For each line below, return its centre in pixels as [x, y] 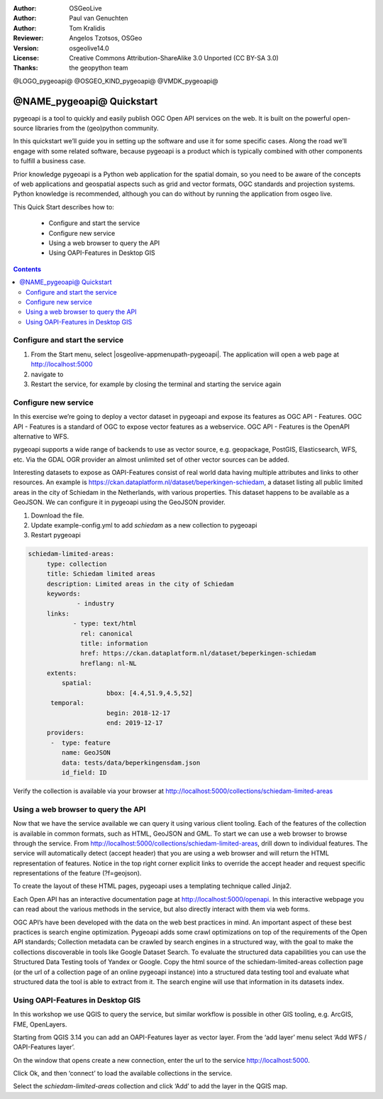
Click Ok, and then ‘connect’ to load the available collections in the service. [123, 1073]
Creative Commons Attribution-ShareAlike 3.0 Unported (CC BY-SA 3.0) [174, 58]
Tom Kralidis [87, 28]
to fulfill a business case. [50, 161]
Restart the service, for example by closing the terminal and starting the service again [156, 384]
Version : [26, 48]
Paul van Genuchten [99, 18]
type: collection [77, 564]
